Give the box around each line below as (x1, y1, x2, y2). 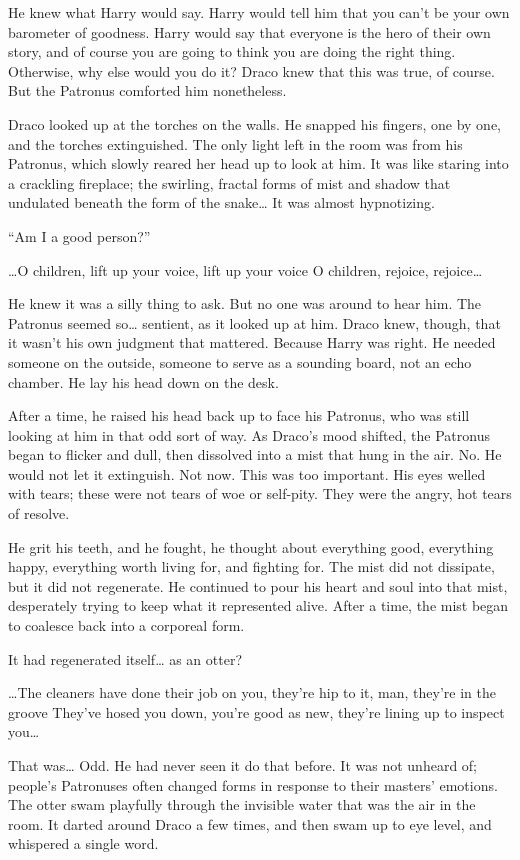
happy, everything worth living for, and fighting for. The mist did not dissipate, (8, 556, 495, 577)
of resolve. (8, 503, 70, 524)
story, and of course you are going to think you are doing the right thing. (8, 41, 456, 62)
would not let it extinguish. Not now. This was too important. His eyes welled (8, 463, 486, 484)
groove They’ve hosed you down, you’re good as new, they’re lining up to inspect (8, 701, 505, 722)
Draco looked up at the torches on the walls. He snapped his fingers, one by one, (8, 113, 502, 134)
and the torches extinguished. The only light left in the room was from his (8, 133, 463, 154)
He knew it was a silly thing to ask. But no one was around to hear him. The (8, 293, 482, 314)
